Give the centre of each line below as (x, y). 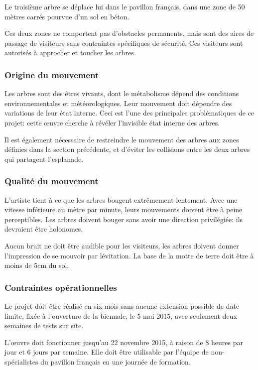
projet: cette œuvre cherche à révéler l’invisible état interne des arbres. (112, 122)
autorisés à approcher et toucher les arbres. (70, 53)
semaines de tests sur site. (44, 325)
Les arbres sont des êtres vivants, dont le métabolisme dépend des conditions (122, 93)
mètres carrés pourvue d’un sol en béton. (67, 16)
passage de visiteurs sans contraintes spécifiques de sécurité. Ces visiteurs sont (124, 43)
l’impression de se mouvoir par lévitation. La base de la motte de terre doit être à (129, 255)
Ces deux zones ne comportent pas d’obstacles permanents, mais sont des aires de (129, 33)
